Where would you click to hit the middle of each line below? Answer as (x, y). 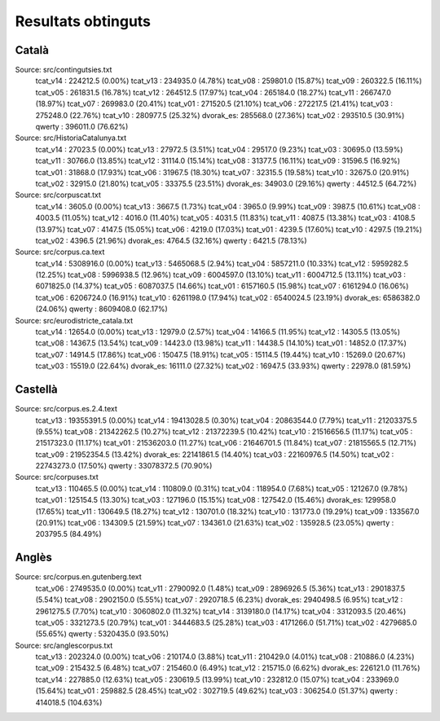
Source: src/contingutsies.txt (64, 70)
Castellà (37, 390)
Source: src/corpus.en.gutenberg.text (78, 577)
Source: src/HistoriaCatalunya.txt (71, 138)
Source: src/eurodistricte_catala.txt (74, 320)
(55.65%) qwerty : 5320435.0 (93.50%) (102, 634)
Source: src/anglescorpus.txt (64, 645)
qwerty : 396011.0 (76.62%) (82, 127)
